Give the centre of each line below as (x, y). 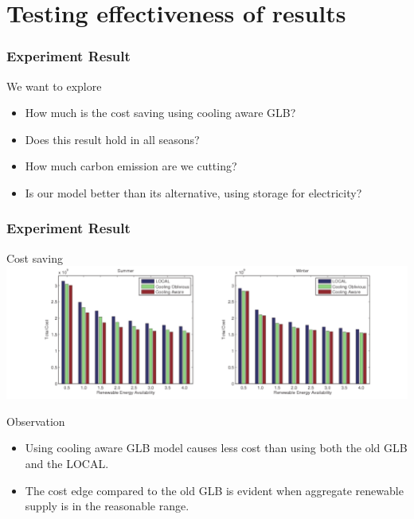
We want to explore (54, 86)
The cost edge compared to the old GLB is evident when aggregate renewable (214, 490)
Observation (36, 421)
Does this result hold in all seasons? (112, 139)
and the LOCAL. (67, 463)
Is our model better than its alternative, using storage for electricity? (193, 192)
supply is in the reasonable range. (107, 506)
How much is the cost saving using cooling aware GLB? (160, 113)
